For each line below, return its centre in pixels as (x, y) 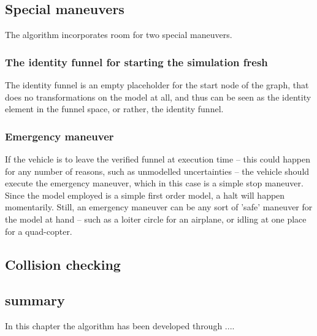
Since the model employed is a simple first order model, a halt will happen (145, 195)
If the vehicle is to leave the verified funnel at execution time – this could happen (158, 159)
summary (35, 300)
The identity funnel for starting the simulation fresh (136, 62)
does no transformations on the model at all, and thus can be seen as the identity (158, 97)
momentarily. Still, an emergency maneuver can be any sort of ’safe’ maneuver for (159, 207)
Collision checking (63, 264)
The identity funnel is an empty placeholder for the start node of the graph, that (157, 85)
